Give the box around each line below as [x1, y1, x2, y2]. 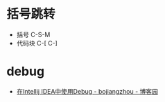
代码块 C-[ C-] [16, 39, 58, 47]
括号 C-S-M [16, 30, 51, 39]
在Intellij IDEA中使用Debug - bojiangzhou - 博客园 [16, 87, 159, 95]
